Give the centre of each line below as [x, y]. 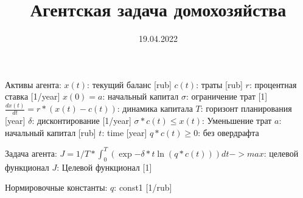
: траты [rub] [219, 84]
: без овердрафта [228, 132]
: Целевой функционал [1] [104, 167]
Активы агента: [33, 84]
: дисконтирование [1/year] [82, 121]
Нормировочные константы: [56, 187]
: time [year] [124, 132]
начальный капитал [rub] [50, 132]
